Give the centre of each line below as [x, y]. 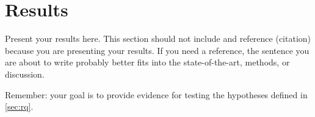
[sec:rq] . [19, 106]
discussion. [25, 74]
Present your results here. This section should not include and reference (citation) [158, 38]
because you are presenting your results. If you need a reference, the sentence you [157, 50]
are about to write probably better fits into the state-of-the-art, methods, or [147, 62]
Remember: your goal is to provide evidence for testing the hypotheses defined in [156, 94]
